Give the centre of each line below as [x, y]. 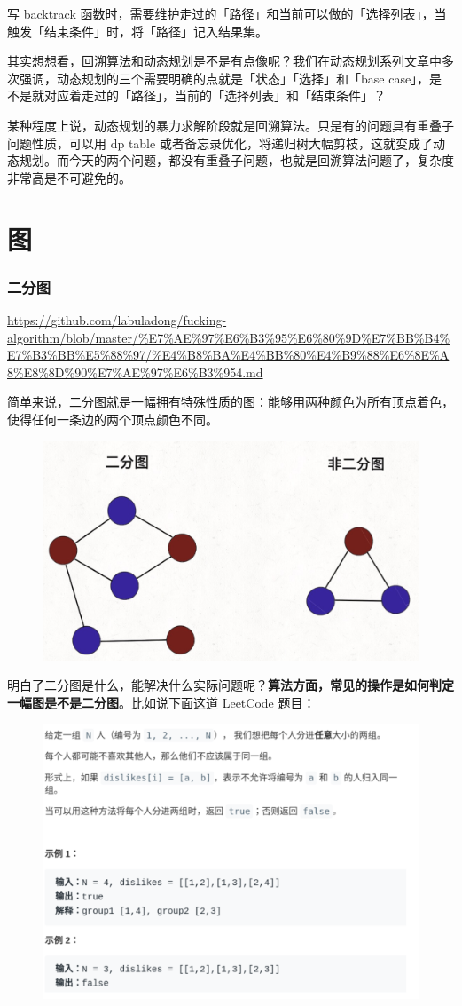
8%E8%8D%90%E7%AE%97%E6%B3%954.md [135, 372]
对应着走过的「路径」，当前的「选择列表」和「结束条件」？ [215, 95]
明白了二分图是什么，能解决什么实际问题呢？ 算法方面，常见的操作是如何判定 [231, 685]
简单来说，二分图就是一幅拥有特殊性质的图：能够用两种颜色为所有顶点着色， [231, 402]
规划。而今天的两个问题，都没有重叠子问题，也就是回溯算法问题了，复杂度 [236, 160]
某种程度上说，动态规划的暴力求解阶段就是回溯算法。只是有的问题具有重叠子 [231, 125]
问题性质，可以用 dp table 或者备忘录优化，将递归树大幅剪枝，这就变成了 [220, 143]
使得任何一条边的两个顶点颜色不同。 [113, 419]
